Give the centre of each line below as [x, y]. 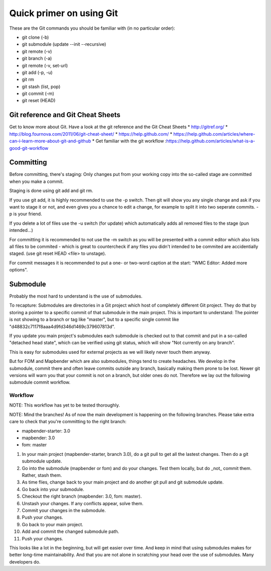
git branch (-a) [37, 58]
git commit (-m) [38, 93]
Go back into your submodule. [53, 489]
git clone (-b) [35, 37]
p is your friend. [26, 214]
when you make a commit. [36, 181]
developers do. [25, 562]
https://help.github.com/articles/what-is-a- [211, 141]
